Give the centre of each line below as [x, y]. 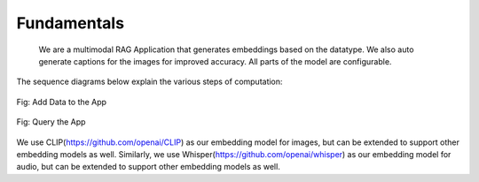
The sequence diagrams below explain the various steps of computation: [149, 82]
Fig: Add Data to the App [61, 102]
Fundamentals [70, 23]
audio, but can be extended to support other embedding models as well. [149, 167]
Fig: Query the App [51, 122]
